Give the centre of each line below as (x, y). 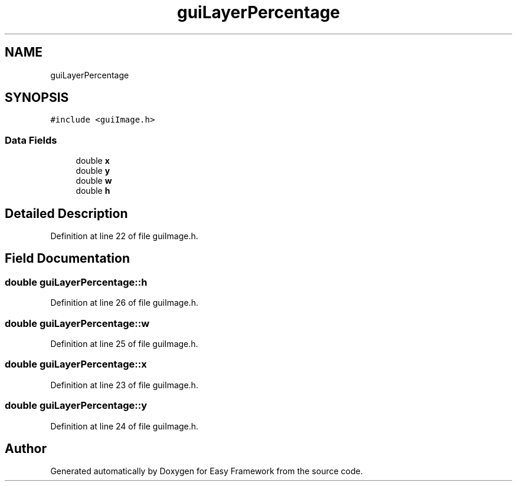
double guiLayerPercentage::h (76, 282)
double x (93, 161)
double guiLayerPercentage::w (77, 323)
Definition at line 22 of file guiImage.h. (124, 236)
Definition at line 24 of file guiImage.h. (125, 426)
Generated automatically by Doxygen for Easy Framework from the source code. (207, 471)
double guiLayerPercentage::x (76, 364)
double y (93, 171)
